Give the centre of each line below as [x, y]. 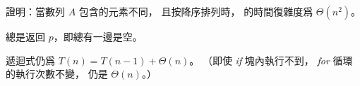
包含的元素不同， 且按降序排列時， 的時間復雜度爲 [196, 11]
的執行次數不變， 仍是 [57, 74]
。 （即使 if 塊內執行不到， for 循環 [271, 60]
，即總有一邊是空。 [98, 36]
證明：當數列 [35, 11]
